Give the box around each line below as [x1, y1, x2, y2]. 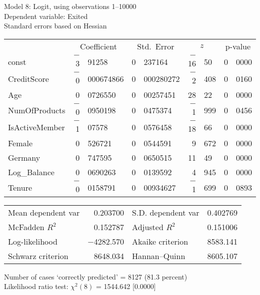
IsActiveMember [8, 121, 65, 133]
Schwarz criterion [8, 250, 68, 262]
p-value [225, 40, 251, 52]
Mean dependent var [8, 206, 80, 218]
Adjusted [132, 221, 163, 233]
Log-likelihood [8, 235, 57, 247]
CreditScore [8, 73, 49, 85]
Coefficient [80, 40, 117, 52]
